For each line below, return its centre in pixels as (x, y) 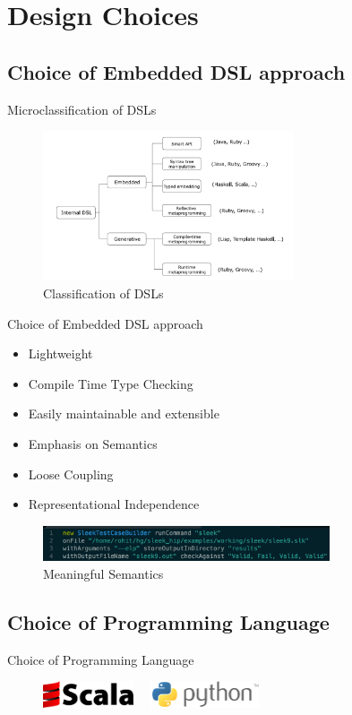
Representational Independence (114, 504)
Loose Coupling (71, 474)
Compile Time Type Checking (111, 383)
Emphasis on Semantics (93, 443)
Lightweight (60, 353)
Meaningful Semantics (103, 573)
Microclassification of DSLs (82, 109)
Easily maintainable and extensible (124, 413)
